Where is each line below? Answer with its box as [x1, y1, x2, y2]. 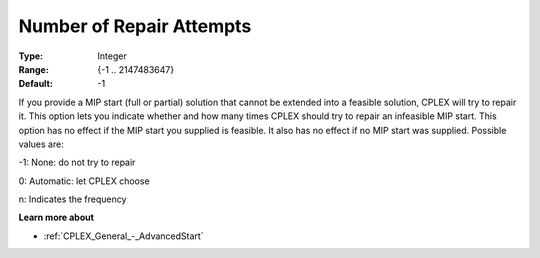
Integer [97, 50, 127, 62]
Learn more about [18, 211, 95, 224]
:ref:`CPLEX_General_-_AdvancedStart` [43, 230, 204, 242]
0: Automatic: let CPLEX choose [18, 175, 150, 187]
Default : [18, 78, 54, 90]
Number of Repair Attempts [18, 15, 252, 37]
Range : [18, 63, 49, 75]
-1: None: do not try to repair [18, 156, 136, 169]
